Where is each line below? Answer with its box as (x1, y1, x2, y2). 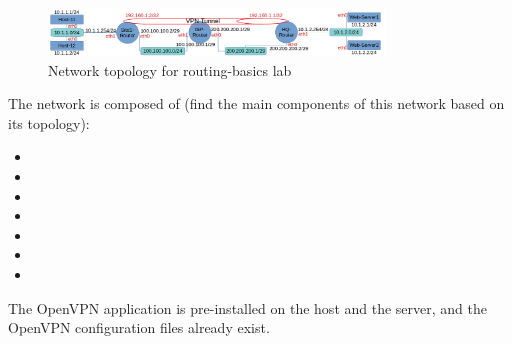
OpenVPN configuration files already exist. (8, 317, 270, 338)
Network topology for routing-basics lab (48, 59, 292, 80)
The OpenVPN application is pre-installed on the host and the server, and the (8, 297, 487, 318)
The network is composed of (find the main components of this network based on (8, 93, 505, 114)
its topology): (8, 112, 90, 133)
